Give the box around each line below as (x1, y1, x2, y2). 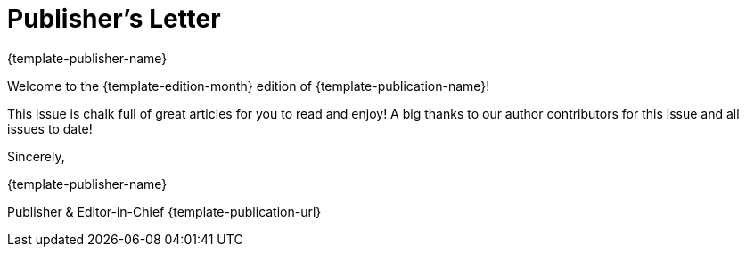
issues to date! (7, 120, 93, 136)
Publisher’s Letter (7, 4, 221, 34)
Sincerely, (7, 148, 65, 164)
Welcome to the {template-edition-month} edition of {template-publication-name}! (7, 78, 490, 94)
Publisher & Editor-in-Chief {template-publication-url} (7, 203, 322, 219)
